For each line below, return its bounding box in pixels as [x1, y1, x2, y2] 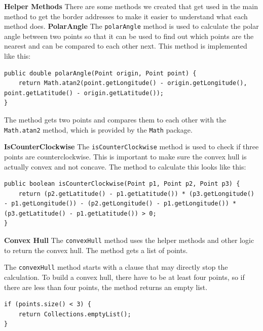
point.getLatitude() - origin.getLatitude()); [4, 89, 164, 97]
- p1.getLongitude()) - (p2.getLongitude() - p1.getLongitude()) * [4, 200, 237, 208]
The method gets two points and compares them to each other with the [4, 114, 227, 125]
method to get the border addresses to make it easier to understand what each [4, 11, 248, 21]
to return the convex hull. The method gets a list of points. [4, 244, 188, 255]
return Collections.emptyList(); [18, 310, 131, 318]
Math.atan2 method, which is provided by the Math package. [4, 124, 193, 135]
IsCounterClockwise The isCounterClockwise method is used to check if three [4, 141, 259, 152]
